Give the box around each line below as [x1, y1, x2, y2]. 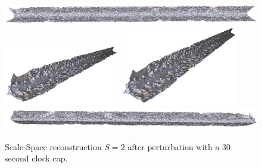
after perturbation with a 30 [127, 140, 231, 153]
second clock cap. [5, 152, 68, 164]
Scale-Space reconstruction [5, 140, 102, 153]
